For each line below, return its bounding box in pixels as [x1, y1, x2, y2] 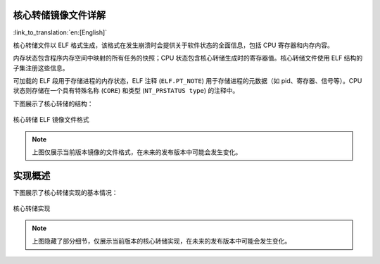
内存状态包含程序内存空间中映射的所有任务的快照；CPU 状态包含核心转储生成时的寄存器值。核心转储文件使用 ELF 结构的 [13, 54, 362, 63]
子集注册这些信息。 [13, 63, 69, 72]
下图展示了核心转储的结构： [13, 99, 94, 108]
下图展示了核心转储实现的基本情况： [13, 188, 118, 196]
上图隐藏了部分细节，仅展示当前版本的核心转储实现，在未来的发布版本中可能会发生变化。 [32, 237, 291, 246]
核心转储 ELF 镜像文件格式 [13, 115, 89, 124]
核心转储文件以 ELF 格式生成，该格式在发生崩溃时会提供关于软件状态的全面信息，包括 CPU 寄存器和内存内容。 [13, 41, 334, 49]
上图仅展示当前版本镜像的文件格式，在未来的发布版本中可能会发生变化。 [32, 148, 242, 156]
